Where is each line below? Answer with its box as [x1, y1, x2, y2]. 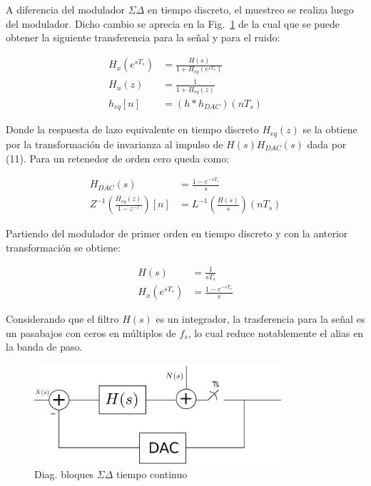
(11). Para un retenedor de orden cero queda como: [6, 150, 230, 165]
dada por [307, 136, 347, 151]
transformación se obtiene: [6, 239, 121, 254]
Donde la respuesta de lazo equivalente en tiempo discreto [6, 122, 259, 137]
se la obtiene [303, 122, 357, 137]
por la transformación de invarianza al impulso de [6, 136, 223, 151]
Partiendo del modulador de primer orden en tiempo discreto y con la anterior [6, 226, 348, 241]
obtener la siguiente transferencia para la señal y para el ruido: [6, 30, 280, 45]
